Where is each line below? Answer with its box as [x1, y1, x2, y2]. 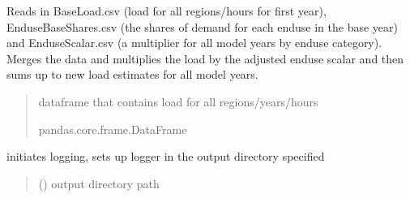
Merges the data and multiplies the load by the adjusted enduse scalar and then [6, 49, 404, 67]
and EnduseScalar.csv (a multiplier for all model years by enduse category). [6, 34, 382, 51]
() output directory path [38, 174, 160, 192]
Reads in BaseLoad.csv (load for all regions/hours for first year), [6, 2, 327, 19]
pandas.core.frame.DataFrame [38, 120, 187, 137]
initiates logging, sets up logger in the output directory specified [6, 148, 325, 165]
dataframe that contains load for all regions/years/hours [38, 93, 318, 110]
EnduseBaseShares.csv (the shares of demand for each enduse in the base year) [6, 18, 398, 35]
